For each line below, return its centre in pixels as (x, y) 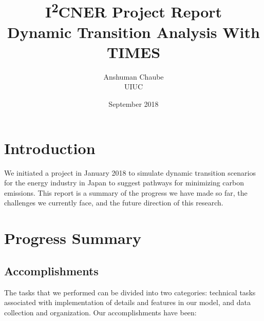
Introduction (50, 148)
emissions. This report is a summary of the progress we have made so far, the (126, 192)
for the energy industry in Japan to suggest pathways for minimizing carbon (124, 183)
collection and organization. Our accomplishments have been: (100, 312)
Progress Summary (73, 238)
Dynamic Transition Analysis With (134, 32)
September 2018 (134, 104)
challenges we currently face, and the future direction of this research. (114, 203)
